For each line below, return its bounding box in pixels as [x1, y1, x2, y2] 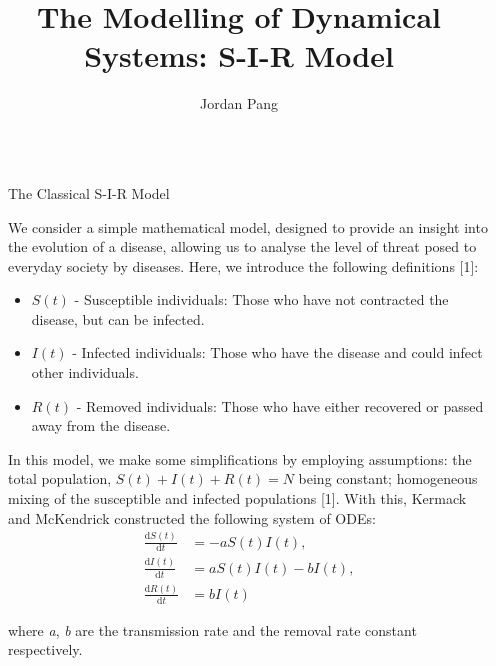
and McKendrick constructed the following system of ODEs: [8, 507, 376, 528]
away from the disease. [31, 415, 171, 436]
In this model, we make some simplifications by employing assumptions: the [8, 448, 472, 469]
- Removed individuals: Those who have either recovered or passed [76, 395, 484, 416]
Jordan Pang [200, 93, 278, 114]
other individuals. [31, 362, 139, 383]
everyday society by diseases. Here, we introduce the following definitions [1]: [8, 255, 479, 276]
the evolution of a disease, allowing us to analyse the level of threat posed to [8, 236, 477, 257]
